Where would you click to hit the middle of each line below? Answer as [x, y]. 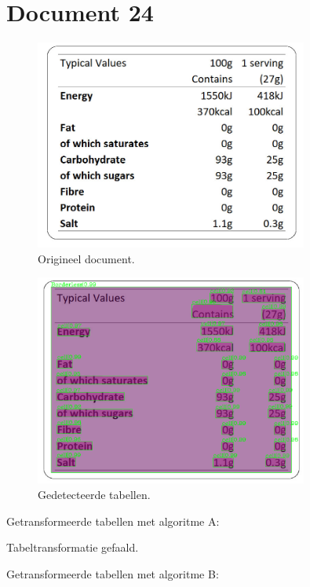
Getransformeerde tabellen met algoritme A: [113, 521]
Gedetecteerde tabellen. [94, 494]
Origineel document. [86, 258]
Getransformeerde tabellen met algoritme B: [113, 573]
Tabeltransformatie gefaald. [73, 547]
